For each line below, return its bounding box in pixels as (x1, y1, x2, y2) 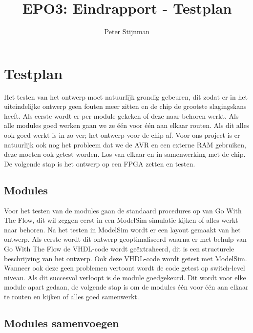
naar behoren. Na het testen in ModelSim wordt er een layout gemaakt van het (4, 224, 241, 234)
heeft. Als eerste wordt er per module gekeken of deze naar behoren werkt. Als (4, 110, 239, 121)
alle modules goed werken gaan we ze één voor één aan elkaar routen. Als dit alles (4, 120, 250, 130)
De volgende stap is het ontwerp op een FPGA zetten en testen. (4, 158, 195, 168)
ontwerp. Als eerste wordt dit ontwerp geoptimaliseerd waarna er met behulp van (4, 234, 247, 244)
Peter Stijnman (104, 26, 150, 37)
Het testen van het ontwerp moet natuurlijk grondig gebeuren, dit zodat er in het (4, 91, 248, 102)
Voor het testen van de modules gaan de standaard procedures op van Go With (4, 205, 242, 215)
